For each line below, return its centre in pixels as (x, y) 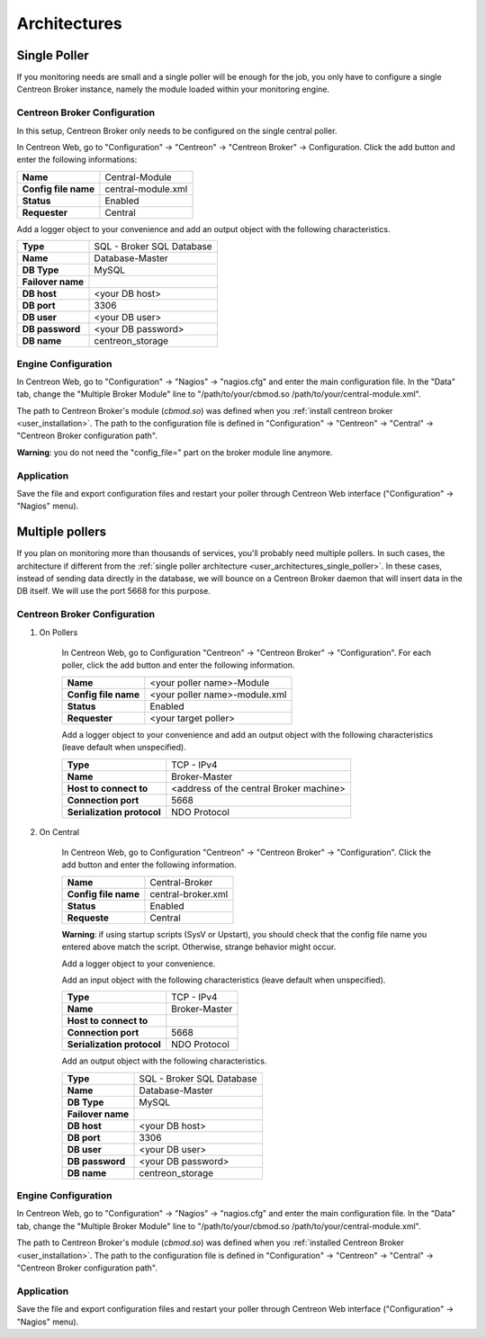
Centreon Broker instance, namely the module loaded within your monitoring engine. (173, 89)
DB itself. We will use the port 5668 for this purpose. (113, 591)
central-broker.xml (189, 893)
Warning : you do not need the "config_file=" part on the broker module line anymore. (175, 452)
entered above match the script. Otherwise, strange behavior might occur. (199, 947)
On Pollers (58, 632)
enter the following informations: (77, 160)
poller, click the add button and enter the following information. (178, 665)
